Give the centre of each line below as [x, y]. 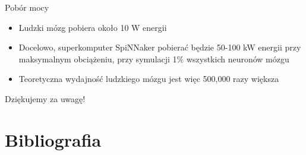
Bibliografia [53, 139]
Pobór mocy [27, 7]
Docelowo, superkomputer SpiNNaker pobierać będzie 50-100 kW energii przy [160, 47]
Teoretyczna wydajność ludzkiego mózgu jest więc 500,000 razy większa [149, 79]
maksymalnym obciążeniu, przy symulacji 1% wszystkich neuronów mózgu [154, 58]
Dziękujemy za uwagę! [45, 98]
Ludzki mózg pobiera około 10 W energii [93, 27]
